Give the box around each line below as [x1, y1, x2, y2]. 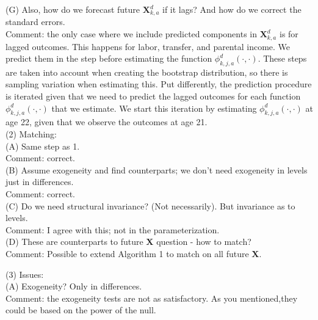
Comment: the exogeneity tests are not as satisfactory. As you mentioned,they [5, 291, 298, 304]
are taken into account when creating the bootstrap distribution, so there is [5, 65, 288, 78]
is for [279, 27, 298, 40]
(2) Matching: [5, 128, 57, 140]
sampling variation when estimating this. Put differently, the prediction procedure [5, 78, 312, 90]
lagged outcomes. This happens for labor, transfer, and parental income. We [5, 40, 291, 53]
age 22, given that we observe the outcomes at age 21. [5, 115, 208, 128]
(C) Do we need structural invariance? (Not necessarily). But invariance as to [5, 199, 295, 212]
